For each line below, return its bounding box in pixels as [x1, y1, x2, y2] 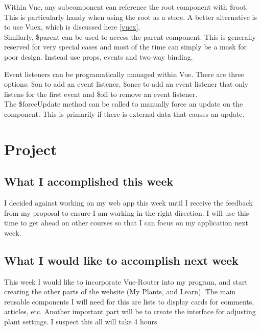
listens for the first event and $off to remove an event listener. [4, 88, 198, 99]
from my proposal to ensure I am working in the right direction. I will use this [4, 207, 249, 218]
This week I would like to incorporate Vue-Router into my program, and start [4, 276, 248, 287]
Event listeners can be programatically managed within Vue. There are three [4, 68, 244, 79]
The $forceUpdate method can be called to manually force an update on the [4, 98, 243, 109]
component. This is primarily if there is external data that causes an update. [4, 108, 245, 119]
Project [4, 138, 57, 159]
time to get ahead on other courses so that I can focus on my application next [4, 217, 248, 228]
